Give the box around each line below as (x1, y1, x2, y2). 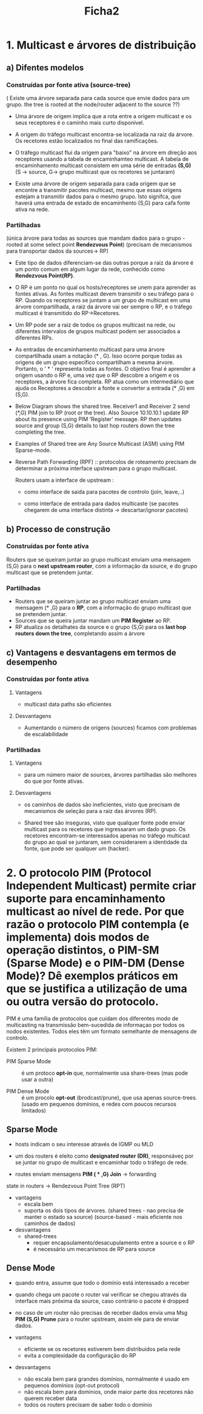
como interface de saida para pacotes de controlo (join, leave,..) (24, 488, 185, 496)
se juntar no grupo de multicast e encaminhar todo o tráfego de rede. (15, 1158, 188, 1166)
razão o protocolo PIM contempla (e (6, 918, 190, 931)
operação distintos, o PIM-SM (6, 943, 159, 957)
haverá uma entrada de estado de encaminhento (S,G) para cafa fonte (15, 199, 191, 207)
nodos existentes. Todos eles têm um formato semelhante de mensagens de (6, 1028, 197, 1035)
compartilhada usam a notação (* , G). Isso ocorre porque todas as (15, 353, 183, 360)
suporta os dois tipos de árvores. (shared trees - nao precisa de (24, 1207, 184, 1214)
